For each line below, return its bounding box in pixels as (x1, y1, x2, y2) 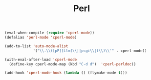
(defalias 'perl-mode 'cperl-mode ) (4, 35, 77, 40)
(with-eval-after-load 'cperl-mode (4, 57, 77, 62)
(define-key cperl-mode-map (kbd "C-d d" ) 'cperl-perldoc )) (9, 61, 136, 66)
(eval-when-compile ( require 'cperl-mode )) (4, 30, 95, 36)
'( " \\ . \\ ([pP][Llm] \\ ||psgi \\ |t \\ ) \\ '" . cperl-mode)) (33, 48, 147, 53)
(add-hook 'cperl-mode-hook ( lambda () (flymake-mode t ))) (4, 70, 128, 76)
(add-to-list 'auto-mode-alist (4, 43, 68, 49)
